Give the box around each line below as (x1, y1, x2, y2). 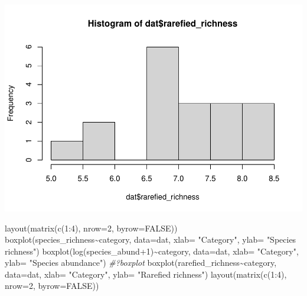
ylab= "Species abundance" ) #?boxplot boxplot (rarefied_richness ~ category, (5, 256, 277, 269)
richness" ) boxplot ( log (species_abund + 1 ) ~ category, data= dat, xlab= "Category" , (5, 244, 299, 257)
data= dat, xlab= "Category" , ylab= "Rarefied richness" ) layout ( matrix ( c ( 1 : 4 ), (5, 268, 287, 280)
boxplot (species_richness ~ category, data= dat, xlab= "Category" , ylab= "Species (5, 233, 296, 246)
